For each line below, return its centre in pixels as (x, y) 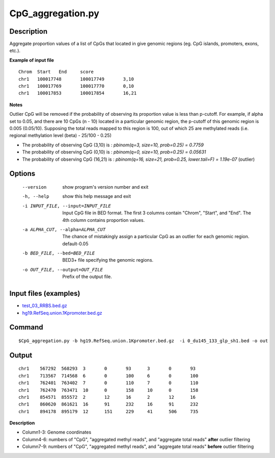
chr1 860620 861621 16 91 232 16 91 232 (108, 404)
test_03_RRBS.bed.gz (45, 306)
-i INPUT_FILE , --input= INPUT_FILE (67, 206)
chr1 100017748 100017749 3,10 (76, 79)
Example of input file (32, 60)
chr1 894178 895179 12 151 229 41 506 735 (108, 411)
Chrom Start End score (56, 72)
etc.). (15, 50)
